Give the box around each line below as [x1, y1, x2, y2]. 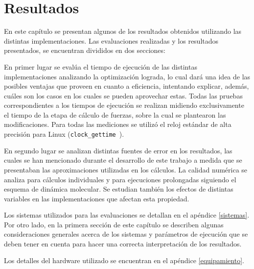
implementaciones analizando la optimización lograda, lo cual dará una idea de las [4, 71, 251, 81]
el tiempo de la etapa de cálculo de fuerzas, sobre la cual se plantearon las [4, 109, 226, 120]
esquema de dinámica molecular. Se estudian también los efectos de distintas [4, 184, 233, 194]
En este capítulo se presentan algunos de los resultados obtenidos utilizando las [4, 26, 242, 36]
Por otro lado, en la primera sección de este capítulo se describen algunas [4, 219, 224, 229]
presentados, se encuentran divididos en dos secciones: [4, 45, 165, 55]
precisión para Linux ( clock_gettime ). [4, 129, 124, 139]
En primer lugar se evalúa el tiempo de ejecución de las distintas [4, 61, 197, 72]
